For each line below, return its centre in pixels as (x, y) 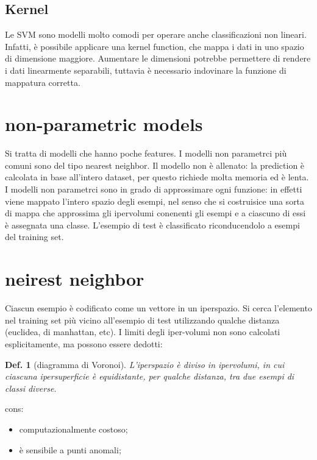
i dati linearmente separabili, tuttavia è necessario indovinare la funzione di (146, 70)
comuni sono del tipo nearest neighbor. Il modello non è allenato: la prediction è (155, 165)
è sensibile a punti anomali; (70, 449)
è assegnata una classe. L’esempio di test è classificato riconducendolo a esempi (152, 225)
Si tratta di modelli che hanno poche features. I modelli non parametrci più (146, 153)
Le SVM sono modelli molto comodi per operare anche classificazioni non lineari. (156, 34)
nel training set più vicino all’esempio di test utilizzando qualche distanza (142, 320)
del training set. (34, 237)
